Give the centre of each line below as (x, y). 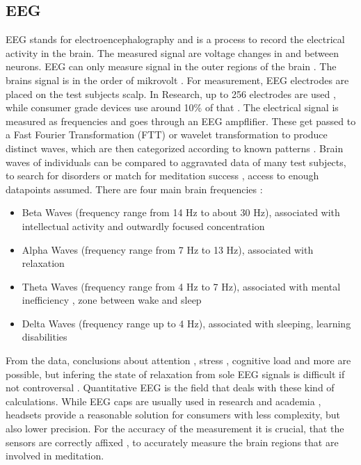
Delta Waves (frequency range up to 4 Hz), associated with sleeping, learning (186, 323)
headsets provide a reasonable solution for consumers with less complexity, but (173, 415)
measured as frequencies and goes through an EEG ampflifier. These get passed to (181, 121)
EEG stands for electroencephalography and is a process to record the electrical (175, 39)
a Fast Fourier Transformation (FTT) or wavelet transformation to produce (167, 134)
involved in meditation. (55, 456)
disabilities (45, 337)
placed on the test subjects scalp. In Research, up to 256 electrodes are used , (171, 93)
